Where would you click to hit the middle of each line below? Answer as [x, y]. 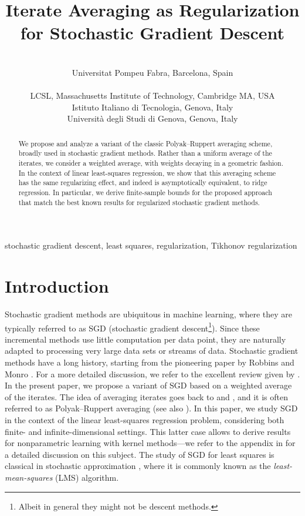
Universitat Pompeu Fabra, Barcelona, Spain [152, 72]
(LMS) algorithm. [87, 477]
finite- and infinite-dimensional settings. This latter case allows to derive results [148, 431]
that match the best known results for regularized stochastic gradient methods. [139, 202]
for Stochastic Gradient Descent [152, 33]
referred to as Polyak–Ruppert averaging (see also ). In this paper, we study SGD [151, 408]
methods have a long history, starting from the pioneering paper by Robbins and [150, 362]
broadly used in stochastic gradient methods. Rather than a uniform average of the [145, 153]
